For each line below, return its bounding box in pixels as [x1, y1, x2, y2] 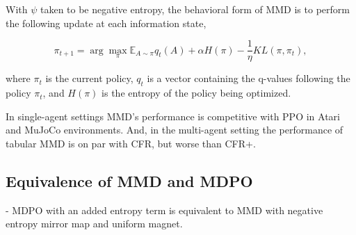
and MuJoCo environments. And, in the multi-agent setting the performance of [6, 122, 343, 137]
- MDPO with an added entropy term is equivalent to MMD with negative [6, 202, 323, 217]
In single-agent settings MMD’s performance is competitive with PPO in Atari [6, 108, 340, 123]
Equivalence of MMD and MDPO [6, 170, 253, 191]
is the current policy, [45, 71, 133, 86]
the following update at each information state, [6, 15, 207, 30]
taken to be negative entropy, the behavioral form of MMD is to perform [40, 2, 350, 16]
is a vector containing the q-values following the [147, 71, 350, 86]
